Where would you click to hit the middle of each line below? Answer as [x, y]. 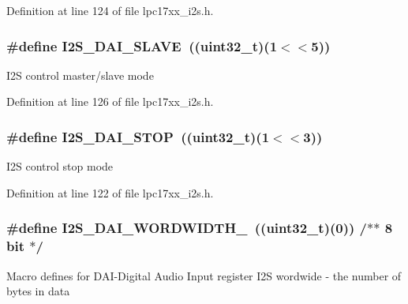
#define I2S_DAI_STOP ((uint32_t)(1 [138, 136]
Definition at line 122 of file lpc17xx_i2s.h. [110, 192]
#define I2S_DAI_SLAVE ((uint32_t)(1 [142, 45]
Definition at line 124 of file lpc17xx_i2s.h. [110, 10]
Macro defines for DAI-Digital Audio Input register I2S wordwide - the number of [204, 275]
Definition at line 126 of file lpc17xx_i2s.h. [110, 101]
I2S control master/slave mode [80, 75]
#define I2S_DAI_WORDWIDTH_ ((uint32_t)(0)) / [187, 228]
